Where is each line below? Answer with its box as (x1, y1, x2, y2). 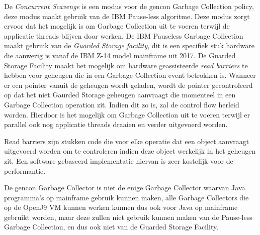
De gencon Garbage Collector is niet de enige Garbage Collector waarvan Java (4, 182, 245, 193)
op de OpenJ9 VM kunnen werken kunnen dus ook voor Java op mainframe (4, 202, 238, 212)
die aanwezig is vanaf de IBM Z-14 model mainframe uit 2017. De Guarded (4, 50, 236, 60)
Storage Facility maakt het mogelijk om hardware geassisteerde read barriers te (4, 60, 248, 70)
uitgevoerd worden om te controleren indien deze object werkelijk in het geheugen (4, 146, 256, 156)
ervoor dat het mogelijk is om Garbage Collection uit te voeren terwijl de (4, 21, 230, 31)
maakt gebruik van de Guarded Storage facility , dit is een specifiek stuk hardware (4, 40, 254, 51)
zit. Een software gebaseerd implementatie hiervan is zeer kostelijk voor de (4, 155, 233, 166)
